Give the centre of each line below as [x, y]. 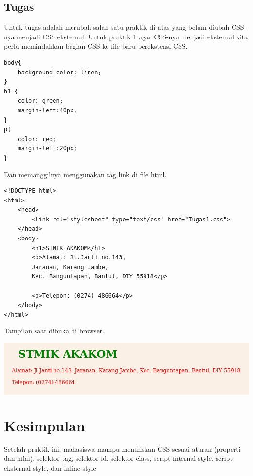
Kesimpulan [45, 425]
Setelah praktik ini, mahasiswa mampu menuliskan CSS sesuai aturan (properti [122, 449]
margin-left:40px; [47, 110]
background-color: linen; [60, 72]
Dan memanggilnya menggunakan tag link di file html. [85, 174]
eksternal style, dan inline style [50, 467]
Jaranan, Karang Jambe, [70, 267]
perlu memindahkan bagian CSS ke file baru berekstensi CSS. [96, 46]
